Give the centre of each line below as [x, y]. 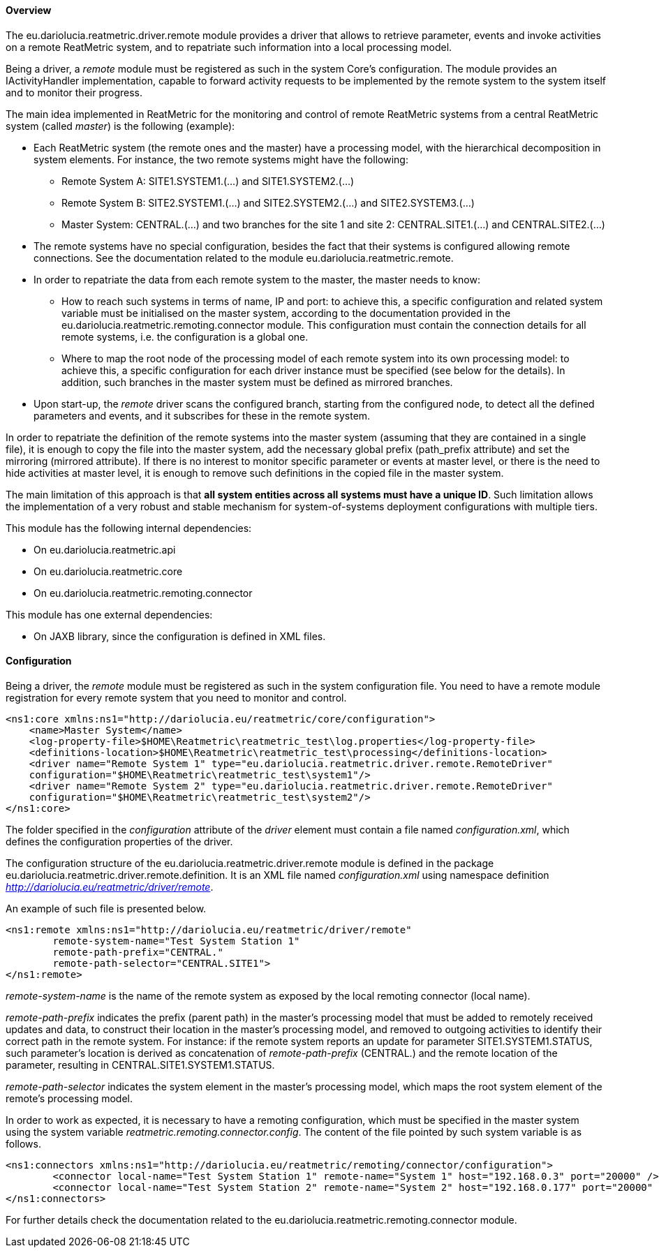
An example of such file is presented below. [106, 908]
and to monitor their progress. [74, 92]
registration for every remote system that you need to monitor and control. [176, 697]
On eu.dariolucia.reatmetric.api [105, 549]
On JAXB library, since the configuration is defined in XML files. [180, 636]
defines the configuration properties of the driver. [119, 841]
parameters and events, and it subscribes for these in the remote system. [202, 415]
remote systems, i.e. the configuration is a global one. [185, 336]
